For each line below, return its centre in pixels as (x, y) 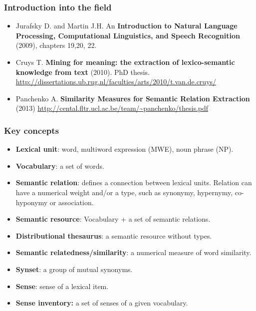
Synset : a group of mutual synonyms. (74, 269)
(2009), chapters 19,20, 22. (56, 45)
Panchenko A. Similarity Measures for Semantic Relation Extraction (133, 98)
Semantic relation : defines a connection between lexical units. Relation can (134, 182)
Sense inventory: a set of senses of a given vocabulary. (102, 303)
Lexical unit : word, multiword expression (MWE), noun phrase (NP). (125, 149)
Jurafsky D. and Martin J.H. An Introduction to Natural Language (127, 26)
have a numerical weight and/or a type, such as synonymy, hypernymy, (124, 192)
